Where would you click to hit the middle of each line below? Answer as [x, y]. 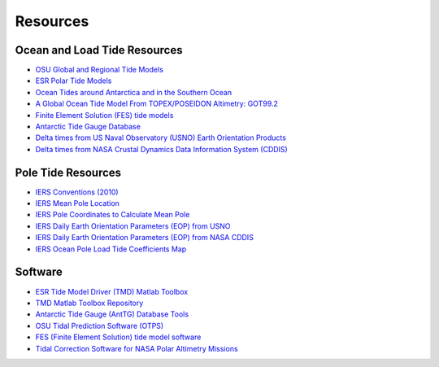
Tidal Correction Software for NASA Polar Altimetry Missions [137, 348]
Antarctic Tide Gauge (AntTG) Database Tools [112, 314]
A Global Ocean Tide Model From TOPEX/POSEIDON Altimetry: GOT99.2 [156, 104]
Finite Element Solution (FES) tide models [104, 115]
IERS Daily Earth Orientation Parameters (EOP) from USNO [133, 226]
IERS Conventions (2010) [77, 192]
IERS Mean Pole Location [77, 203]
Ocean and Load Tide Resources [99, 50]
